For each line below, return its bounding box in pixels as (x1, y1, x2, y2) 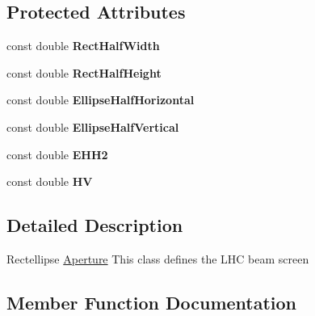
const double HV (6, 173, 93, 190)
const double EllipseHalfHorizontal (6, 91, 195, 108)
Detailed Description (6, 213, 183, 238)
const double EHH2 (6, 145, 108, 162)
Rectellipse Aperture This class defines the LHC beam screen (6, 250, 309, 267)
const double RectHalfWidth (6, 37, 160, 54)
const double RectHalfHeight (6, 64, 162, 81)
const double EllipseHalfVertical (6, 118, 179, 135)
